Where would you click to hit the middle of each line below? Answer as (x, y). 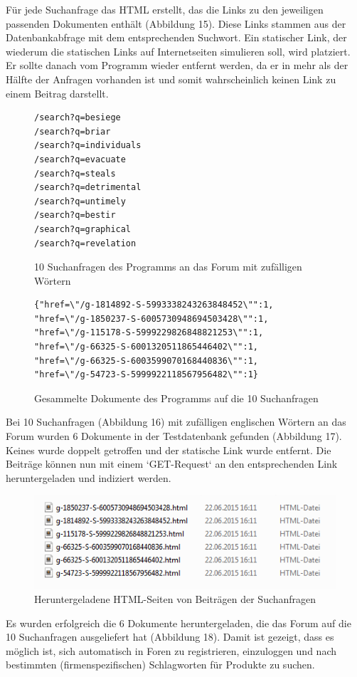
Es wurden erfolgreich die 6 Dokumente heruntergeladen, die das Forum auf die (178, 623)
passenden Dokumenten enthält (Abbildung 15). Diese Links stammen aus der (176, 23)
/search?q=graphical (83, 229)
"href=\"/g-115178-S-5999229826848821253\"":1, (149, 333)
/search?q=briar (73, 131)
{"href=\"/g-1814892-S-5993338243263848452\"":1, (154, 305)
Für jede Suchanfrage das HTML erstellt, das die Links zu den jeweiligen (165, 9)
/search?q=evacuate (80, 159)
